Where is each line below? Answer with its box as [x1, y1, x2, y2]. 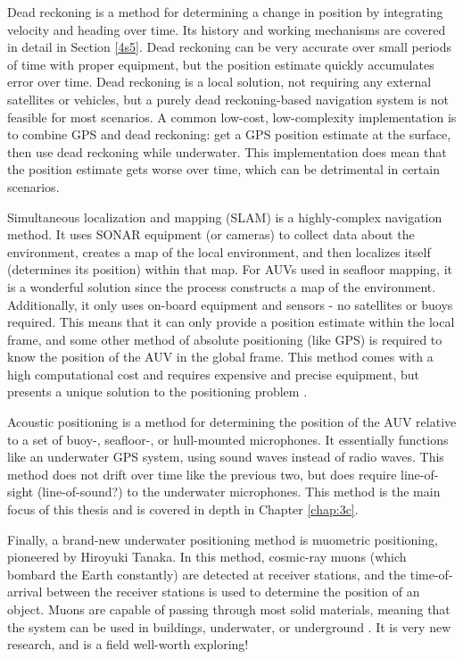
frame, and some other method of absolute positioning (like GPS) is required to [7, 329, 442, 348]
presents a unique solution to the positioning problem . [7, 382, 308, 401]
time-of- [409, 564, 453, 583]
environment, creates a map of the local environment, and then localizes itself [7, 242, 431, 261]
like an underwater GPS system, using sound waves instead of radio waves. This [7, 447, 444, 466]
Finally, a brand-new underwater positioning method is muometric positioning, [7, 530, 438, 548]
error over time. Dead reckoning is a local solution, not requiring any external [7, 72, 432, 91]
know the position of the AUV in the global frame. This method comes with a [7, 347, 434, 366]
